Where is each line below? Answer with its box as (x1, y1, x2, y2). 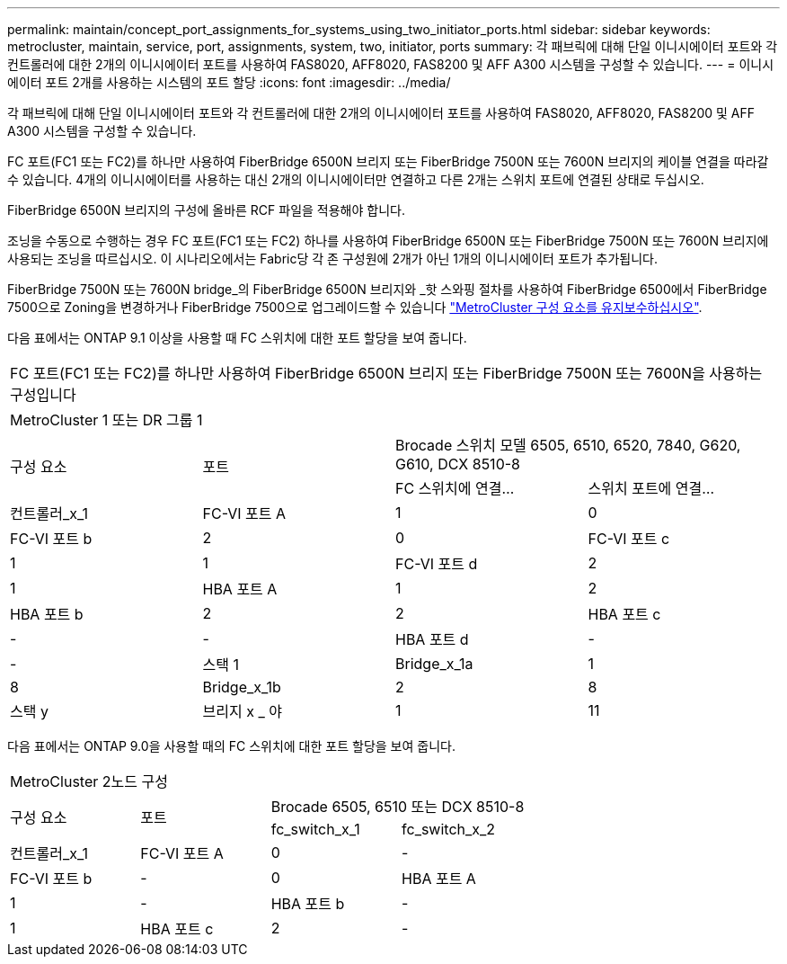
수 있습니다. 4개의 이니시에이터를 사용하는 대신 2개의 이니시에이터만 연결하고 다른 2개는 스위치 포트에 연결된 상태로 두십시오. (7, 172, 704, 187)
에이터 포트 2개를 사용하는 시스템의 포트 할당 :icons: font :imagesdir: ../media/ (7, 75, 451, 90)
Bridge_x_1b (202, 678, 281, 696)
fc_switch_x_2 (402, 820, 496, 838)
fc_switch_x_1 (270, 820, 360, 838)
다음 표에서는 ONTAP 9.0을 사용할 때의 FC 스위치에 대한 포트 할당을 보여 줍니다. (7, 738, 455, 754)
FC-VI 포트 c (588, 530, 670, 548)
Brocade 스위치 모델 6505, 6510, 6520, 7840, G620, (395, 436, 741, 454)
